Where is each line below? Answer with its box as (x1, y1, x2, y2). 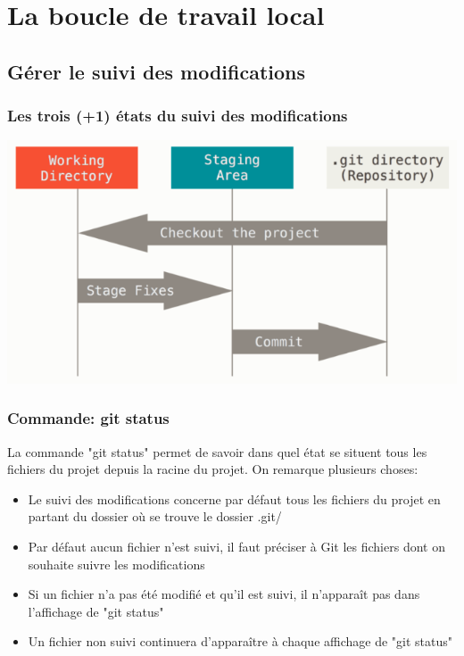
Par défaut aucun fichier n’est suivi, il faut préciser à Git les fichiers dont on (28, 536, 445, 555)
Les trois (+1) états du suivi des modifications (7, 104, 348, 127)
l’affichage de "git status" (28, 602, 164, 620)
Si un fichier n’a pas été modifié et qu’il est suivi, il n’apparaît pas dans (28, 585, 420, 603)
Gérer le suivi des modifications (7, 57, 306, 85)
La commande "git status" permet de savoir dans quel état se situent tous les (7, 442, 427, 461)
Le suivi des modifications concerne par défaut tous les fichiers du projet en (28, 489, 441, 508)
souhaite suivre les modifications (28, 554, 205, 573)
